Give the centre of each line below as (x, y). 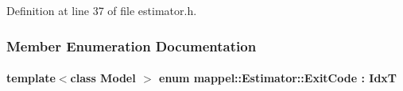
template (31, 78)
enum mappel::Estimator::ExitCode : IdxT (278, 78)
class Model (103, 78)
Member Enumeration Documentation (132, 45)
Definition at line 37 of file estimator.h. (102, 10)
